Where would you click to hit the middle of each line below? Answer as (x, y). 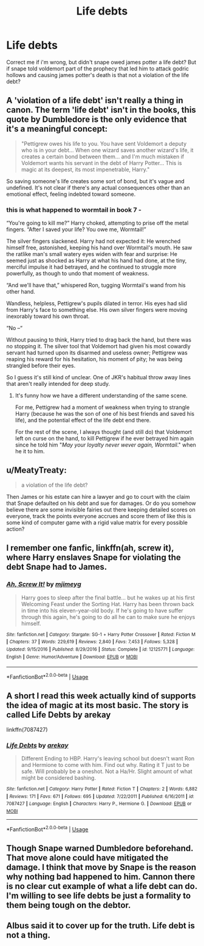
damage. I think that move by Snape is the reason (101, 867)
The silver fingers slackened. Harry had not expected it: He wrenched (93, 242)
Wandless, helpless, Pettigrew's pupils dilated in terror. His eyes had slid (97, 303)
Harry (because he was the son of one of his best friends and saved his (105, 414)
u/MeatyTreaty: (36, 471)
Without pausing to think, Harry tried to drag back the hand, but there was (99, 340)
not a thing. (28, 935)
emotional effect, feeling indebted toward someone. (71, 194)
